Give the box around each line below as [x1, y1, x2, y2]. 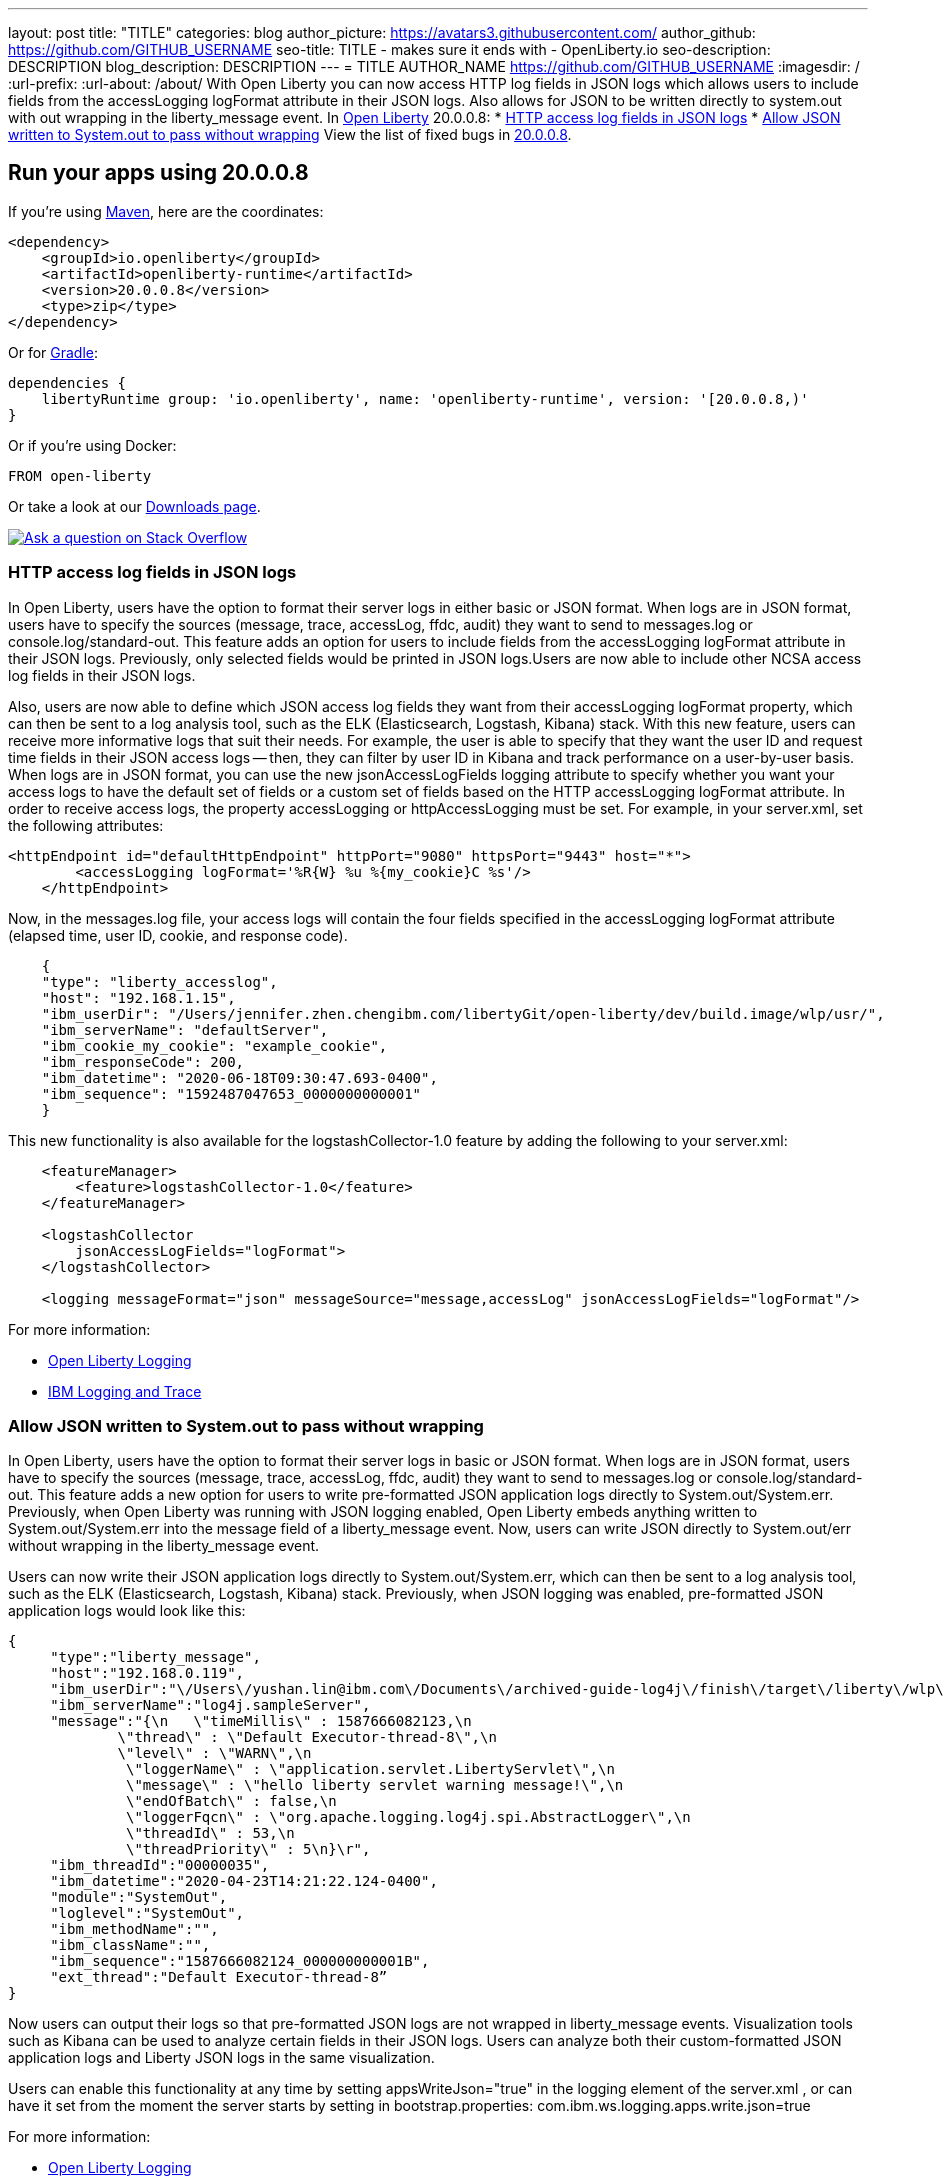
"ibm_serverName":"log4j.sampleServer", [50, 1697, 371, 1714]
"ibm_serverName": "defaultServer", [41, 1021, 329, 1038]
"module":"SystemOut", [50, 1889, 228, 1906]
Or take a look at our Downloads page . [8, 497, 261, 515]
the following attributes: [8, 816, 164, 834]
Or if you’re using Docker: [8, 436, 177, 454]
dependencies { [8, 374, 127, 391]
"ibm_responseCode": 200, [41, 1053, 245, 1070]
